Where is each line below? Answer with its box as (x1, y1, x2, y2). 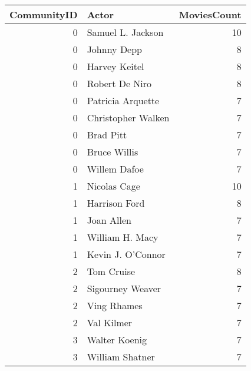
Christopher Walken (87, 111, 170, 124)
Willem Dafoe (87, 162, 144, 175)
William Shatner (87, 350, 155, 363)
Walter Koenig (87, 333, 147, 346)
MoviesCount (179, 8, 242, 21)
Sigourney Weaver (87, 281, 161, 295)
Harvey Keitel (87, 59, 144, 73)
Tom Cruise (87, 264, 136, 278)
